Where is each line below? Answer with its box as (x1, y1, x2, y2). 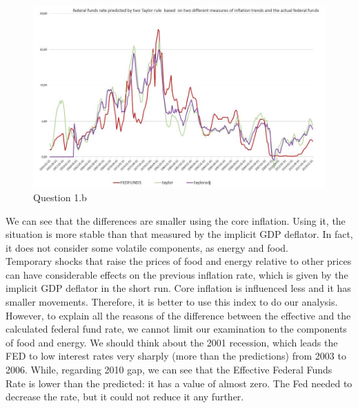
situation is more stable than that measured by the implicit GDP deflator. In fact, (6, 227, 353, 241)
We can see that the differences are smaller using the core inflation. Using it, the (6, 213, 346, 228)
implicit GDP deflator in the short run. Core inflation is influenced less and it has (6, 281, 351, 295)
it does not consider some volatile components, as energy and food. (6, 240, 288, 254)
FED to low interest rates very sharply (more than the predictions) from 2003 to (6, 349, 346, 363)
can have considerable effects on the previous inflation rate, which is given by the (6, 267, 348, 281)
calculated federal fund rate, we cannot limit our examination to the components (6, 322, 347, 336)
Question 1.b (33, 189, 87, 204)
